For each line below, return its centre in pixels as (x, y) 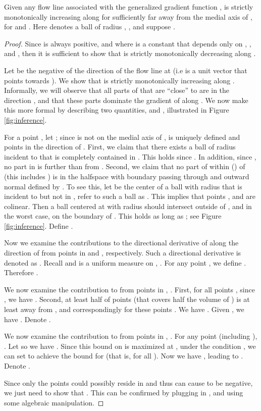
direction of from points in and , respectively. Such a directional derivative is (123, 253)
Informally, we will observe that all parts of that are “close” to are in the (117, 90)
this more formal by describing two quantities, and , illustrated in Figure (117, 110)
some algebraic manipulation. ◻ (54, 402)
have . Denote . (28, 319)
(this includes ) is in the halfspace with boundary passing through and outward (127, 176)
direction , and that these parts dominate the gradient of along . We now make (126, 100)
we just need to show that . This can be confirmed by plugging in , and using (124, 393)
